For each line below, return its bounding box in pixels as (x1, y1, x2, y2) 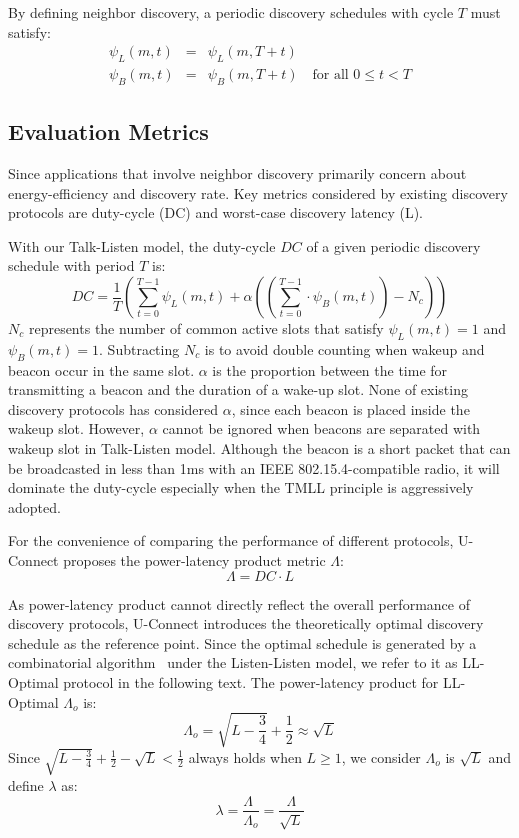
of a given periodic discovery (306, 235, 481, 256)
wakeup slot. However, (8, 418, 145, 439)
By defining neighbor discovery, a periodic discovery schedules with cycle (8, 2, 454, 22)
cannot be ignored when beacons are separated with (162, 418, 481, 439)
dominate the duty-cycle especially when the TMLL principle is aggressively (8, 477, 474, 498)
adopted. (8, 496, 61, 517)
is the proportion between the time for (212, 359, 448, 380)
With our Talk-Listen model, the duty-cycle (8, 235, 276, 256)
